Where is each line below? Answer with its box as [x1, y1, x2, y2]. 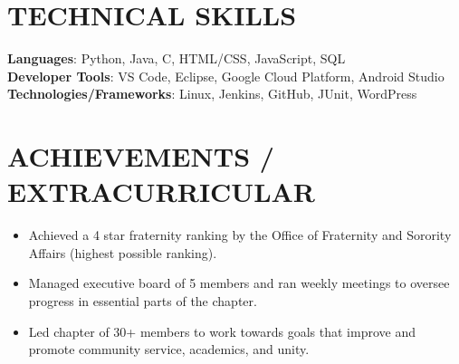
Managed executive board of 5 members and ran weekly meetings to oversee [28, 273, 450, 292]
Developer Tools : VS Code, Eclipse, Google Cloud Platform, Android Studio [7, 66, 445, 85]
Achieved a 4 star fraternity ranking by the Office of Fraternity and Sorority [28, 225, 452, 244]
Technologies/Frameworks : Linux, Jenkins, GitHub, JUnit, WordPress [7, 84, 417, 103]
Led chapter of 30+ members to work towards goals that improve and [28, 321, 416, 340]
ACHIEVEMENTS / [7, 138, 274, 175]
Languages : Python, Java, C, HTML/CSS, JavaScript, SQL [7, 49, 346, 68]
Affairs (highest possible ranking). [28, 243, 217, 262]
